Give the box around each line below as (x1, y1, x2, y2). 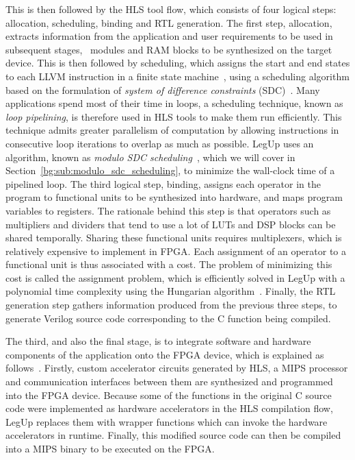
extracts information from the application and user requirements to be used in (5, 29, 333, 43)
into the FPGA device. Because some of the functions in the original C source (5, 387, 332, 402)
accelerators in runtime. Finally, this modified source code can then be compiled (5, 428, 341, 442)
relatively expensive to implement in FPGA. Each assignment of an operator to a (5, 243, 347, 258)
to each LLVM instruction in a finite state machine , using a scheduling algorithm (5, 69, 350, 83)
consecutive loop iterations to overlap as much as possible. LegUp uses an (5, 136, 314, 150)
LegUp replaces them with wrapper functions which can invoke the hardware (5, 414, 328, 428)
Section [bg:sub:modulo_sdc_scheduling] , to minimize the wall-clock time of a (5, 163, 335, 178)
